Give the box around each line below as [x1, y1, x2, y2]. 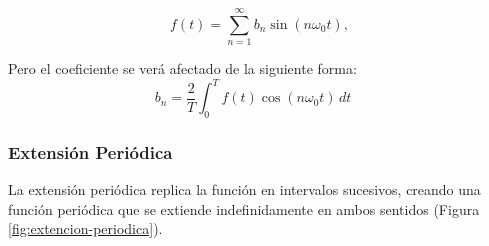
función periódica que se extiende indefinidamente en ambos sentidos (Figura [8, 198, 480, 219]
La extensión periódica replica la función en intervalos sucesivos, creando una [8, 179, 481, 200]
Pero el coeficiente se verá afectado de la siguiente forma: [8, 58, 357, 79]
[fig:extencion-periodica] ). [8, 218, 163, 239]
